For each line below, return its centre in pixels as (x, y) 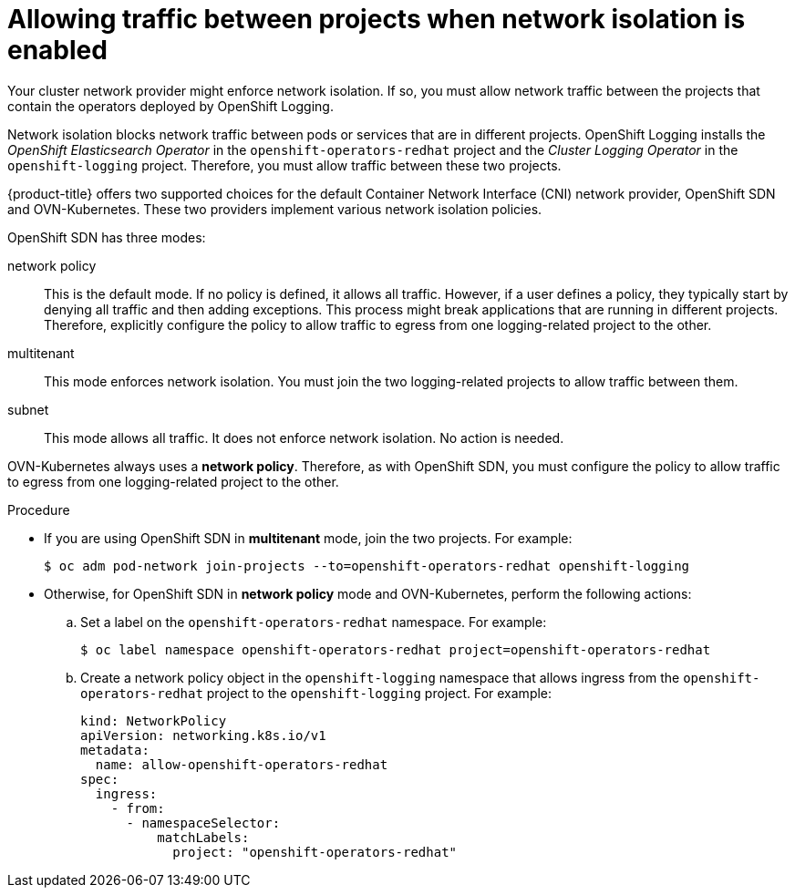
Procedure (39, 509)
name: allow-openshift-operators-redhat (242, 764)
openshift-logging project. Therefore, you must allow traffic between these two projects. (284, 165)
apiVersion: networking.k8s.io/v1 (203, 735)
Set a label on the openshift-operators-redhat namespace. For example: (314, 622)
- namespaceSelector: (203, 823)
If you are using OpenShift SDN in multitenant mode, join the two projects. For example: (308, 538)
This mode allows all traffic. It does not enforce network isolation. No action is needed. (304, 437)
